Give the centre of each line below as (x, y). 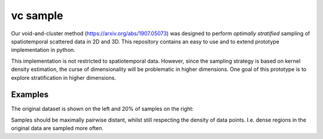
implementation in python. (43, 50)
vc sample (37, 16)
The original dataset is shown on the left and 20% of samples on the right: (102, 109)
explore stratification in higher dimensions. (64, 78)
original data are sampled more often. (57, 128)
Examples (30, 95)
